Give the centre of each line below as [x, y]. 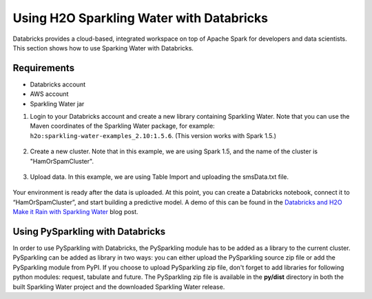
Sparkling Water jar [57, 104]
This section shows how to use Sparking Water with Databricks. [103, 48]
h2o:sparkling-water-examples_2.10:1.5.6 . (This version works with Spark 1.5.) [153, 135]
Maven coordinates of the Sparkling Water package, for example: [122, 126]
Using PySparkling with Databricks [89, 231]
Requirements [44, 68]
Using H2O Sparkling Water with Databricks [141, 18]
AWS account [49, 94]
